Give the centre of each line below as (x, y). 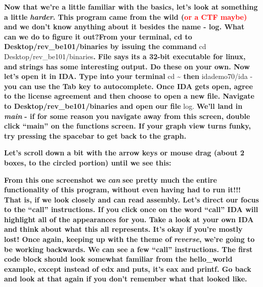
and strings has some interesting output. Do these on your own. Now (127, 66)
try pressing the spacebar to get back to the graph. (95, 135)
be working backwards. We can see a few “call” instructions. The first (128, 249)
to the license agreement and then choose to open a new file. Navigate (129, 96)
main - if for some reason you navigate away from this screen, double (127, 116)
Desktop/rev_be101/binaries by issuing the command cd (105, 46)
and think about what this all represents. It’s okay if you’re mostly (123, 229)
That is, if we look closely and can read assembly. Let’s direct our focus (131, 199)
